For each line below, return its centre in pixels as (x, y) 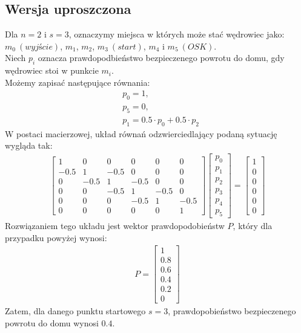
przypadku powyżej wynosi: (56, 237)
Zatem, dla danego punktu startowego (75, 311)
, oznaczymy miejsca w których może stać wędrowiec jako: (177, 34)
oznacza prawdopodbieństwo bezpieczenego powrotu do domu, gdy (161, 58)
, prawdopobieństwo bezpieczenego (232, 311)
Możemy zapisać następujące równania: (78, 82)
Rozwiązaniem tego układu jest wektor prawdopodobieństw (115, 226)
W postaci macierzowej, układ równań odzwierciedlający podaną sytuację (141, 133)
